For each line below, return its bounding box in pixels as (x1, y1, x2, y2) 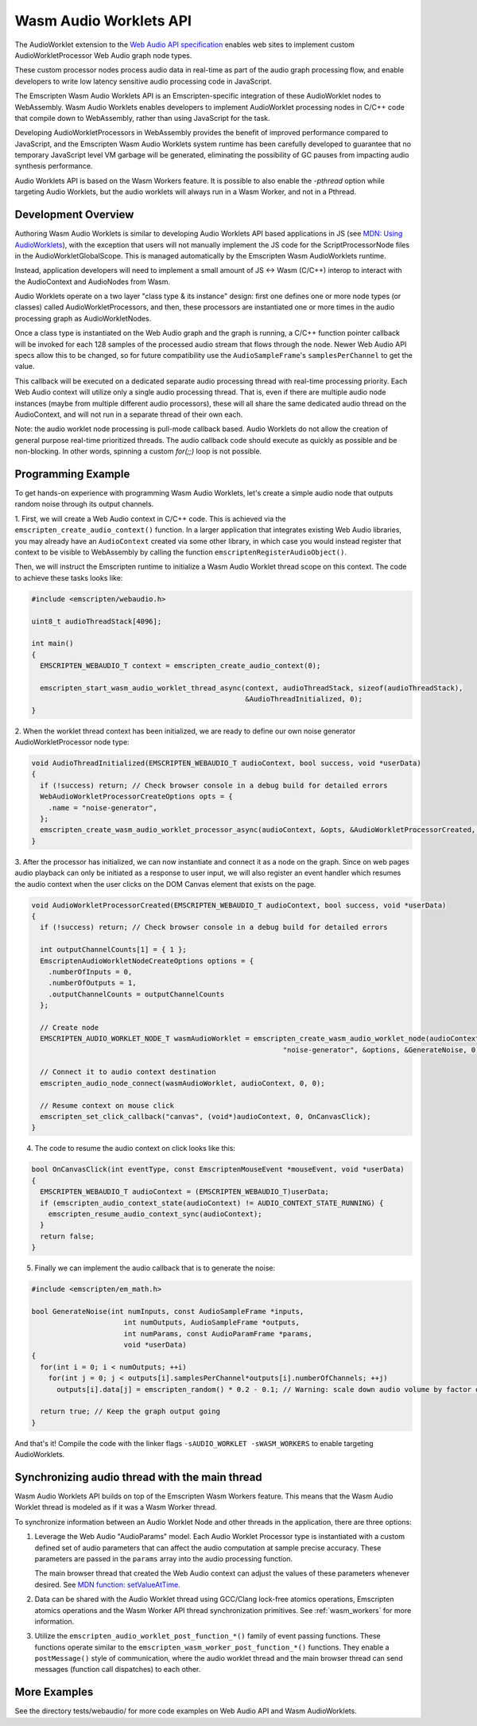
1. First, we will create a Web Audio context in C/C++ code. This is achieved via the (14, 514, 286, 523)
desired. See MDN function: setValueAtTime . (34, 1580, 180, 1589)
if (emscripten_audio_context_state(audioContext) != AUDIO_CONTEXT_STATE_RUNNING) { (40, 1198, 384, 1207)
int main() (31, 639, 74, 648)
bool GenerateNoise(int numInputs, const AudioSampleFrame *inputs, (31, 1307, 304, 1316)
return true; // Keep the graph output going (40, 1407, 220, 1416)
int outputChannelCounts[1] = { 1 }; (40, 945, 187, 954)
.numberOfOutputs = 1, (48, 978, 137, 988)
